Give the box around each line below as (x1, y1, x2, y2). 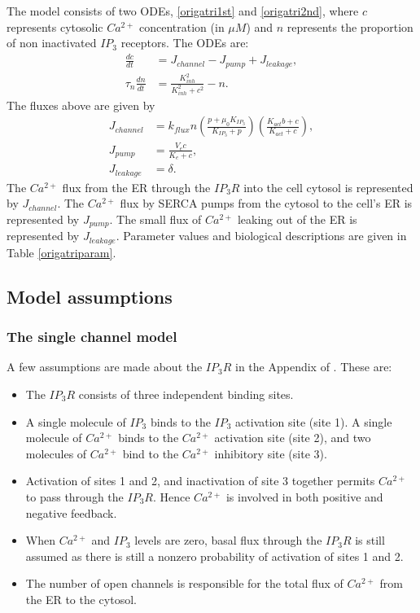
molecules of (25, 444, 87, 462)
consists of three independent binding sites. (78, 385, 294, 402)
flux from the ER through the (62, 178, 211, 195)
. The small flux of (109, 210, 202, 227)
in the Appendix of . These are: (235, 358, 392, 375)
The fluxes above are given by (7, 96, 155, 113)
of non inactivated (7, 34, 97, 51)
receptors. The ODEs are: (120, 34, 249, 51)
